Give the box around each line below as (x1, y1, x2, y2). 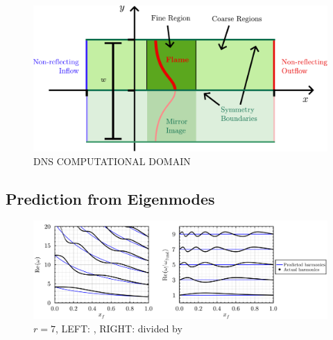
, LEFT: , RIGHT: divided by (55, 321, 182, 336)
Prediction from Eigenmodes (6, 187, 215, 209)
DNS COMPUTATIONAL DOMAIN (33, 153, 191, 168)
